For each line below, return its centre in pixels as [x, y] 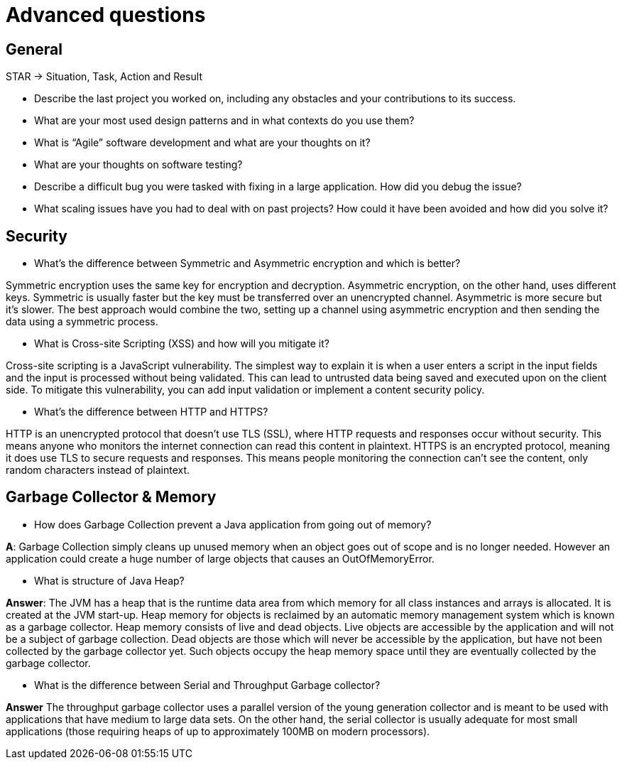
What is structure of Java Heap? [109, 580]
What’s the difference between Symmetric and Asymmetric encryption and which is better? [247, 264]
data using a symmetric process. [82, 322]
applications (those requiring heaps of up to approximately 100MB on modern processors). [218, 731]
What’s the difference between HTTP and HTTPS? [151, 412]
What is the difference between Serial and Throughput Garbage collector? [207, 685]
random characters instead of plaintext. [98, 470]
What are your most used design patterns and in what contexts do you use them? [224, 121]
